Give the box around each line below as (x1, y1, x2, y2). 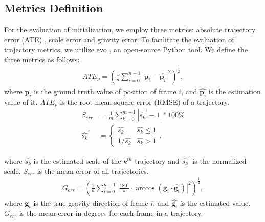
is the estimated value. (180, 197, 251, 208)
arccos (136, 184, 155, 192)
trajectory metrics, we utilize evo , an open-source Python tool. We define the (4, 44, 248, 55)
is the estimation (208, 85, 261, 96)
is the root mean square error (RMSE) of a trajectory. (60, 96, 230, 107)
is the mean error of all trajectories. (37, 165, 149, 176)
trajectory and (135, 156, 180, 166)
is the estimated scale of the (33, 156, 121, 166)
